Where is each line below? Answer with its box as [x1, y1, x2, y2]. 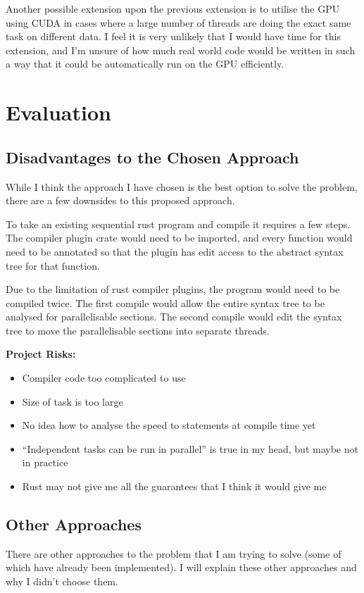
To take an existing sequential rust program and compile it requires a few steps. [6, 216, 351, 231]
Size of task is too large [22, 394, 123, 408]
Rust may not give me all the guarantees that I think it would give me [22, 479, 327, 494]
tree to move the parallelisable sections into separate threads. [6, 323, 270, 337]
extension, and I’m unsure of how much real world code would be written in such [6, 42, 356, 57]
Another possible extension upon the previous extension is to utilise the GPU [6, 1, 340, 15]
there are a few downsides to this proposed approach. [6, 193, 235, 208]
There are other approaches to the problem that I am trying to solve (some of [6, 546, 341, 561]
